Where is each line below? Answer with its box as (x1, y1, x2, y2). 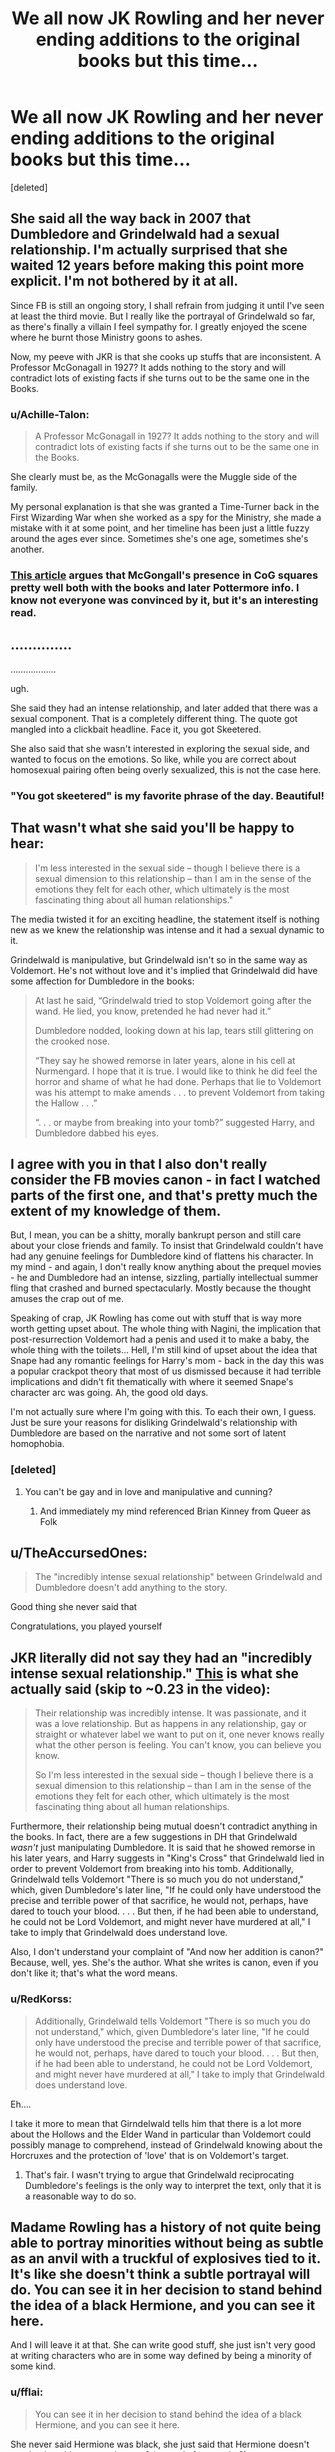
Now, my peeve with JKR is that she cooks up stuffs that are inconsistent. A (10, 350, 322, 362)
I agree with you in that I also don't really (10, 1155, 268, 1172)
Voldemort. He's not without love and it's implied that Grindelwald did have (10, 964, 318, 976)
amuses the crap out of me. (10, 1293, 125, 1305)
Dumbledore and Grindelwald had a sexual (10, 226, 280, 243)
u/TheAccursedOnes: (10, 1545, 148, 1562)
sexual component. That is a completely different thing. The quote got (10, 712, 298, 724)
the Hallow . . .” (34, 1097, 98, 1109)
